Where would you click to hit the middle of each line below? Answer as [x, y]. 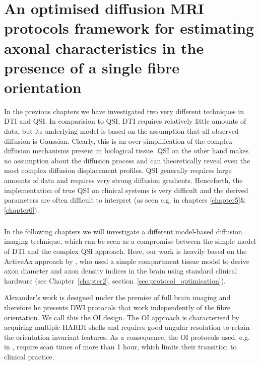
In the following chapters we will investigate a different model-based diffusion [123, 231]
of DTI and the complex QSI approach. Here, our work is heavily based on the [125, 251]
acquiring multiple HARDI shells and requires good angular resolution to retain [127, 327]
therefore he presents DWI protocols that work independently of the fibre [117, 307]
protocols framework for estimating [129, 28]
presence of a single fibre [92, 67]
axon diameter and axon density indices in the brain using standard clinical [121, 271]
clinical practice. [29, 356]
